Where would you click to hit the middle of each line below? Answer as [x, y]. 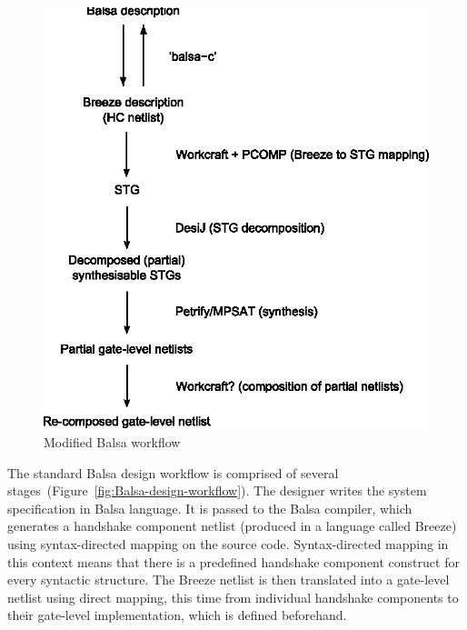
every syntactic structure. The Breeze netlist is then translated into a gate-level [229, 580]
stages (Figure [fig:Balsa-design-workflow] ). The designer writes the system [217, 490]
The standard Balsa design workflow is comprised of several [173, 472]
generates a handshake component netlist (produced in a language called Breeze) [232, 526]
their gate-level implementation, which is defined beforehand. [177, 615]
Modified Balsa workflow [112, 442]
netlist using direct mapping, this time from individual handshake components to [233, 597]
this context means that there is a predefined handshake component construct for [233, 561]
